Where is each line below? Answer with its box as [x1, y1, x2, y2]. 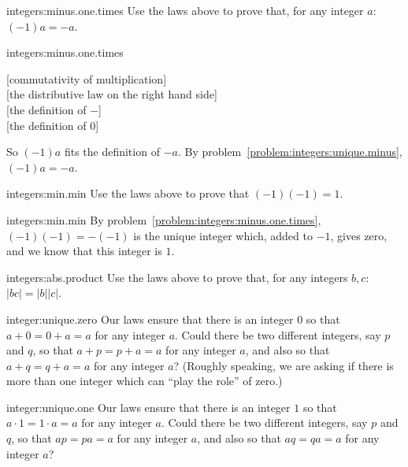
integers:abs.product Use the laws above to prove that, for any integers [6, 269, 348, 285]
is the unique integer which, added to [133, 227, 313, 243]
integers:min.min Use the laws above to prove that [6, 185, 250, 202]
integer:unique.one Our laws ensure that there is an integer [6, 398, 291, 415]
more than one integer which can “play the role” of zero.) [6, 372, 283, 389]
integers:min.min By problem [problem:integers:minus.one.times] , [6, 211, 321, 228]
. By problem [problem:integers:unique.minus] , [177, 143, 402, 160]
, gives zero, [330, 227, 388, 243]
